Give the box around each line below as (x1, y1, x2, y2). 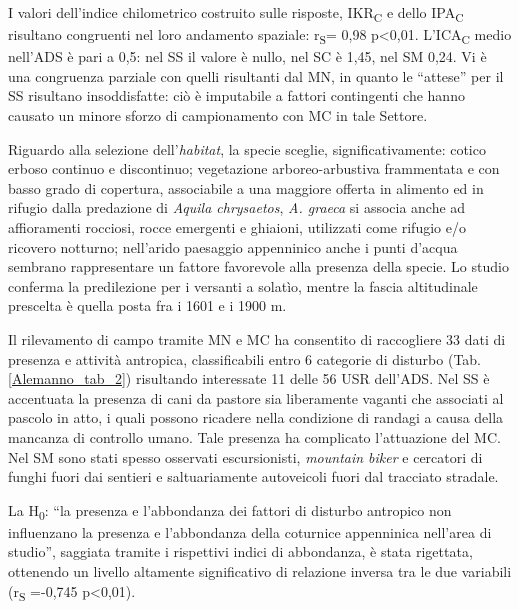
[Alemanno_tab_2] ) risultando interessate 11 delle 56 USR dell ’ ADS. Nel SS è (8, 368, 490, 389)
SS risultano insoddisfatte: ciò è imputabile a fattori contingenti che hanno (8, 85, 465, 106)
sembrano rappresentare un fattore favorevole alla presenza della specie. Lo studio (8, 256, 509, 277)
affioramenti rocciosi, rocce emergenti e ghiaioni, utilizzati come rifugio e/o (8, 217, 466, 237)
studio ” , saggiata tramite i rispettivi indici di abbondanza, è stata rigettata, (8, 541, 473, 562)
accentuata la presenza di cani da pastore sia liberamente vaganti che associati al (8, 387, 504, 408)
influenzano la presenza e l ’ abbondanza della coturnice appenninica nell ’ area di (8, 521, 492, 542)
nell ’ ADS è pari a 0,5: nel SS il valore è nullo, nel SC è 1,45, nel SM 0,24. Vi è (8, 46, 487, 67)
